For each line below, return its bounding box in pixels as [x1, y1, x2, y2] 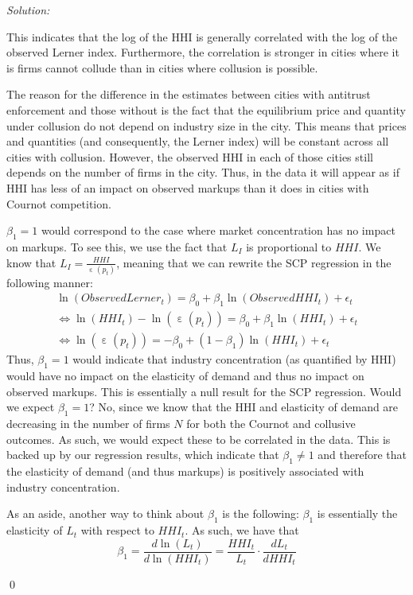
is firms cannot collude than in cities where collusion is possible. [6, 59, 318, 76]
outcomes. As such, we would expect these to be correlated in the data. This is [6, 430, 391, 447]
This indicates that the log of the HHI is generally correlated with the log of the [6, 28, 398, 45]
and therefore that [318, 446, 407, 463]
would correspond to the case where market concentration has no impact [41, 222, 395, 239]
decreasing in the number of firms [6, 415, 170, 432]
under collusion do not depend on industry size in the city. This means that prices [6, 117, 407, 134]
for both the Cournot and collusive [186, 415, 356, 432]
